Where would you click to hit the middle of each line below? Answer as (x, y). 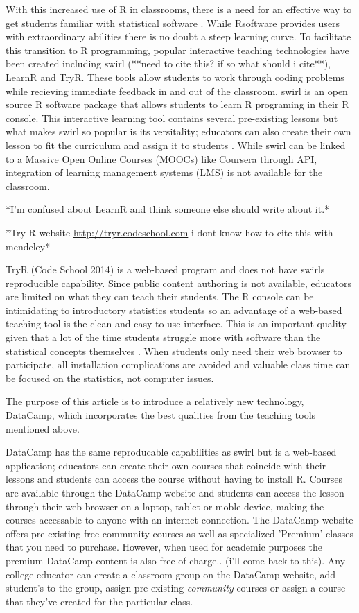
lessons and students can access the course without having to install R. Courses (174, 479)
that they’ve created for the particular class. (99, 601)
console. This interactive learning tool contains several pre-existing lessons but (172, 118)
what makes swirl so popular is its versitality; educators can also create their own (178, 131)
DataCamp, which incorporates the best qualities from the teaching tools (161, 415)
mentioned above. (43, 428)
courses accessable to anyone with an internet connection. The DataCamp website (179, 520)
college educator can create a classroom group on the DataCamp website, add (171, 574)
